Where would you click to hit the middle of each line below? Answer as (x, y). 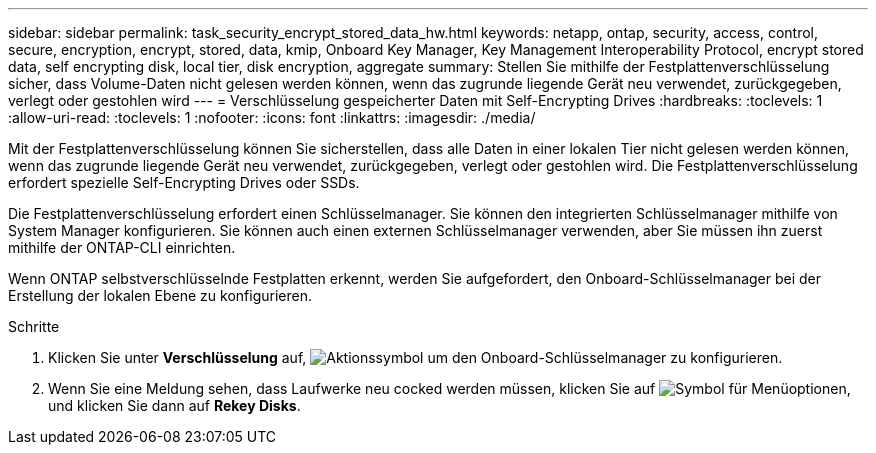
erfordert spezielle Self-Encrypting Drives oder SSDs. (184, 182)
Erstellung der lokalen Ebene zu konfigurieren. (160, 295)
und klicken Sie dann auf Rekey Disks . (174, 405)
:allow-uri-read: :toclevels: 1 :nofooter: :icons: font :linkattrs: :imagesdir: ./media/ (272, 117)
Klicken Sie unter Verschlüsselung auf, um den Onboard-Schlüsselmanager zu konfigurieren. (415, 357)
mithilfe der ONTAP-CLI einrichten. (122, 247)
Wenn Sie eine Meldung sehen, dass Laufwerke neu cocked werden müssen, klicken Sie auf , (449, 388)
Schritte (34, 326)
